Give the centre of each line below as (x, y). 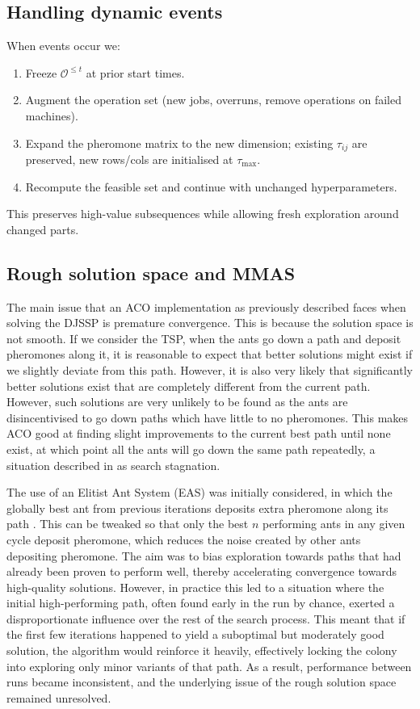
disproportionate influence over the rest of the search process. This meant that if (206, 618)
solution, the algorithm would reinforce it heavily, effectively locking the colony (202, 650)
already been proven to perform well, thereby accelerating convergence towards (202, 571)
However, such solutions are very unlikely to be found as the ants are (177, 402)
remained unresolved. (59, 697)
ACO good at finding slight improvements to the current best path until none (199, 433)
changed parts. (43, 229)
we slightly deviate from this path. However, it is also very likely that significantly (210, 369)
